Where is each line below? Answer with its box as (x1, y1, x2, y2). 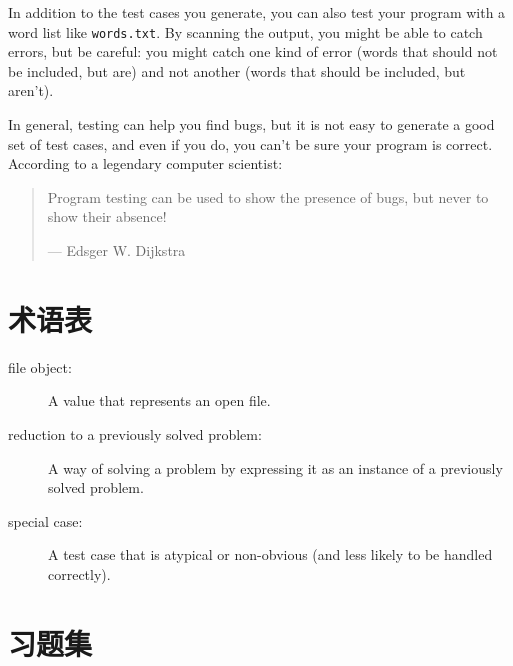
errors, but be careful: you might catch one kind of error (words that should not (8, 41, 498, 62)
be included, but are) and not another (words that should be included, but (8, 60, 466, 81)
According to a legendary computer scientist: (8, 153, 283, 174)
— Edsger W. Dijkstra (47, 240, 186, 260)
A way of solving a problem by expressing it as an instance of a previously (48, 457, 503, 478)
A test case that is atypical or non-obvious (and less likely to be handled (48, 544, 493, 565)
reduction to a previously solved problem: (8, 423, 262, 444)
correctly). (48, 563, 111, 584)
